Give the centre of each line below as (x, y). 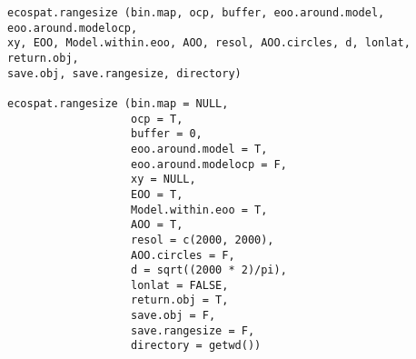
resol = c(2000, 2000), (203, 239)
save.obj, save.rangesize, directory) (124, 73)
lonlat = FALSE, (180, 285)
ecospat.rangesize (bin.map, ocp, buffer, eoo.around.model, (196, 13)
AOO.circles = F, (183, 255)
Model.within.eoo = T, (199, 209)
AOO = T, (157, 225)
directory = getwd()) (196, 346)
